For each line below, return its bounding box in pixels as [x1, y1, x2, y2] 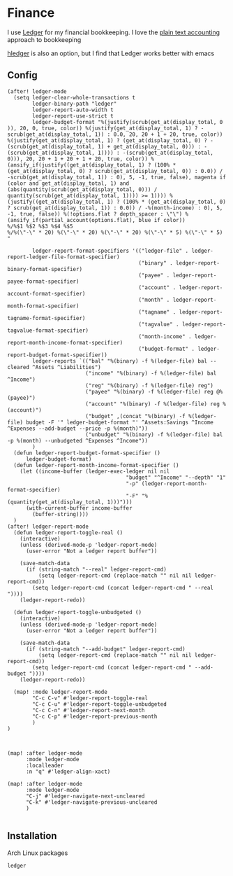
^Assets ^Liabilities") [32, 363, 101, 370]
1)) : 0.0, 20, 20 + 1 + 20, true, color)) [94, 131, 223, 138]
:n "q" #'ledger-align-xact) [25, 768, 111, 775]
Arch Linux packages [7, 849, 68, 857]
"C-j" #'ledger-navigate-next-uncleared [25, 793, 145, 800]
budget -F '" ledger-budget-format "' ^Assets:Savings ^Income [25, 419, 214, 426]
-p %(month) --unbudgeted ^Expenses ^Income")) [7, 437, 149, 444]
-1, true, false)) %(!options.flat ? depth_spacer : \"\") [7, 210, 183, 218]
